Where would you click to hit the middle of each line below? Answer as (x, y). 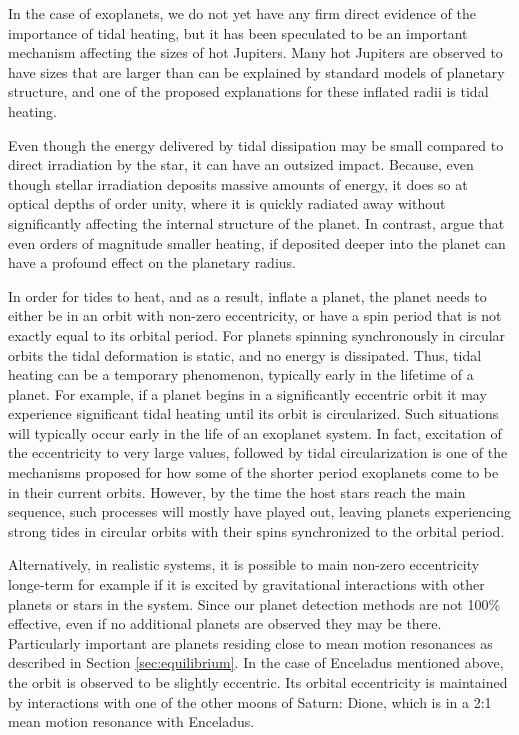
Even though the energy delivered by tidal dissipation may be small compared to (256, 144)
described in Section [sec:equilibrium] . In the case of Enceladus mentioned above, (256, 662)
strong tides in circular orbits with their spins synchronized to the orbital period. (256, 530)
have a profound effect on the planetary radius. (152, 262)
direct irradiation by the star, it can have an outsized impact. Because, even (241, 164)
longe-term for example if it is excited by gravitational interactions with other (246, 584)
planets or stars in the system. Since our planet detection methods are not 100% (254, 603)
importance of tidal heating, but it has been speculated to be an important (238, 32)
